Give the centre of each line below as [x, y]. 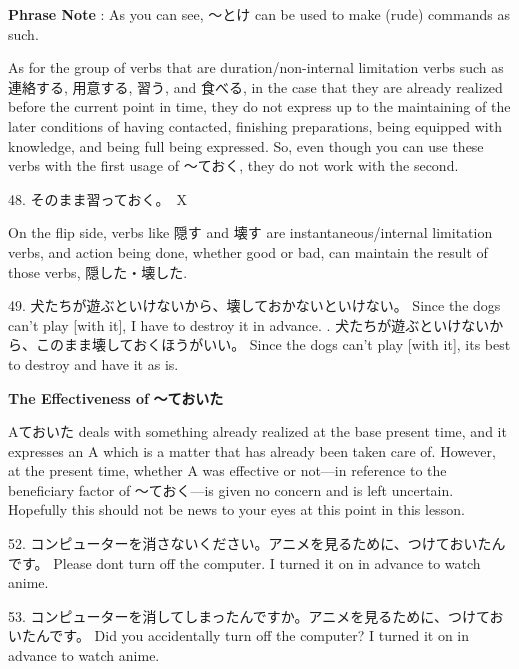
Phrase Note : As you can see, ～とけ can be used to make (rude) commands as [259, 14]
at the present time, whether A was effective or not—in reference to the [227, 470]
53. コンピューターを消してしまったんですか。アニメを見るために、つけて [249, 615]
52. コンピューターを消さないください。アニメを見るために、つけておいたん [257, 543]
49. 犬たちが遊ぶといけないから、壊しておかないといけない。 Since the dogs [254, 305]
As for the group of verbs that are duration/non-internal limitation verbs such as [256, 67]
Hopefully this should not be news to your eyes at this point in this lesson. [236, 509]
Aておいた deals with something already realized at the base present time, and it [257, 431]
